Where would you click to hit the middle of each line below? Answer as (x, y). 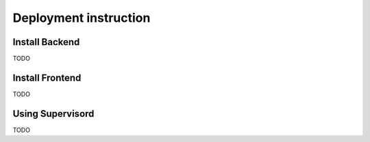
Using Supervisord (53, 114)
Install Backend (46, 42)
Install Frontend (47, 77)
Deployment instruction (82, 18)
